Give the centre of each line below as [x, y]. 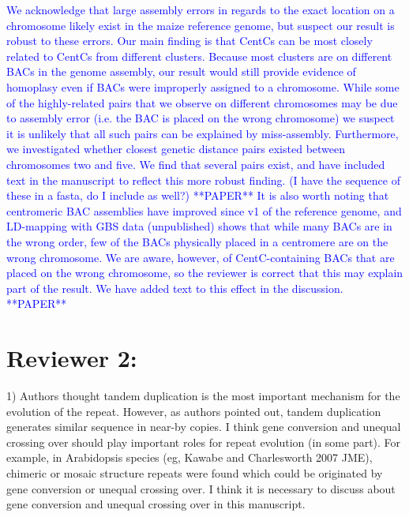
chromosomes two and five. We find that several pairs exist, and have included [196, 164]
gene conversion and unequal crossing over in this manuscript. [156, 504]
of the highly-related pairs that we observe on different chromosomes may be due [202, 102]
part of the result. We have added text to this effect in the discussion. [175, 288]
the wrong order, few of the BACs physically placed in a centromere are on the [197, 241]
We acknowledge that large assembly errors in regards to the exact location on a [201, 9]
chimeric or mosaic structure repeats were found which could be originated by [195, 472]
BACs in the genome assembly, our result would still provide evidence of [181, 71]
